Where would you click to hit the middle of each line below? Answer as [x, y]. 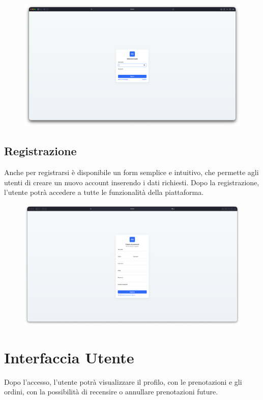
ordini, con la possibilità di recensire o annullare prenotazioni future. [111, 392]
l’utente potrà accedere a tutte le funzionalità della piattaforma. [104, 192]
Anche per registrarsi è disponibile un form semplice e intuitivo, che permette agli [131, 172]
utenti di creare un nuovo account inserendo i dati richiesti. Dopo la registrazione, [132, 182]
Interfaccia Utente [69, 357]
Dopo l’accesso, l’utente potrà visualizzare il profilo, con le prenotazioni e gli [123, 381]
